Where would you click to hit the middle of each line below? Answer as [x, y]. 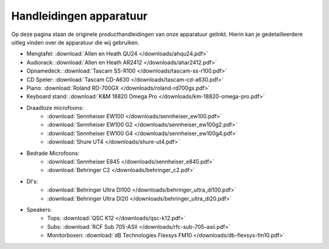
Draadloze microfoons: [55, 107]
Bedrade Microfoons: [53, 153]
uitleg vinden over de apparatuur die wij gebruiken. [75, 42]
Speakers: [39, 209]
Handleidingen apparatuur [80, 16]
